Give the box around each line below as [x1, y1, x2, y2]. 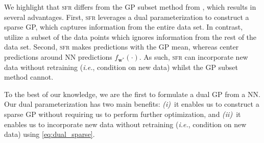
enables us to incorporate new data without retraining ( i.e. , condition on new [4, 118, 247, 129]
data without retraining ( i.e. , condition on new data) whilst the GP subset [4, 61, 238, 72]
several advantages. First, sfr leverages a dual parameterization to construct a [4, 11, 249, 22]
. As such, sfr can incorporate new [139, 51, 248, 62]
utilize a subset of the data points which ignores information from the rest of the [4, 31, 257, 42]
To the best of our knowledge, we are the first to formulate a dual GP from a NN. [4, 88, 260, 99]
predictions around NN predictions [4, 51, 112, 62]
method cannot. [4, 71, 54, 82]
